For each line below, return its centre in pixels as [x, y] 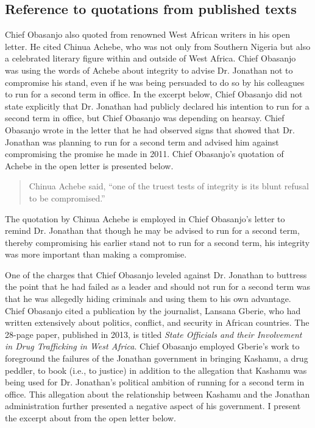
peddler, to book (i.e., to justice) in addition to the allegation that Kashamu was [156, 370]
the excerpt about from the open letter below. [90, 418]
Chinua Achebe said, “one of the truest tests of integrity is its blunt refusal [169, 186]
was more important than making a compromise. [96, 254]
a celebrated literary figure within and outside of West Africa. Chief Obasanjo [150, 58]
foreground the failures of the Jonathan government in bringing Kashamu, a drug [157, 358]
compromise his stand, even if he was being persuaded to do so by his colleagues [155, 82]
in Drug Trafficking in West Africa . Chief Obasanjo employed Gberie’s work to [152, 346]
